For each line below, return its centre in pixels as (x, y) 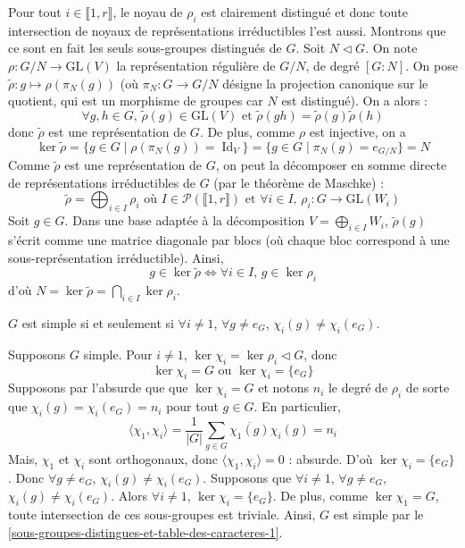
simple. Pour (118, 354)
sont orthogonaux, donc (153, 458)
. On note (391, 48)
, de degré (332, 65)
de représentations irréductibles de (102, 182)
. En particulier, (297, 406)
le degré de (358, 388)
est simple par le (378, 514)
